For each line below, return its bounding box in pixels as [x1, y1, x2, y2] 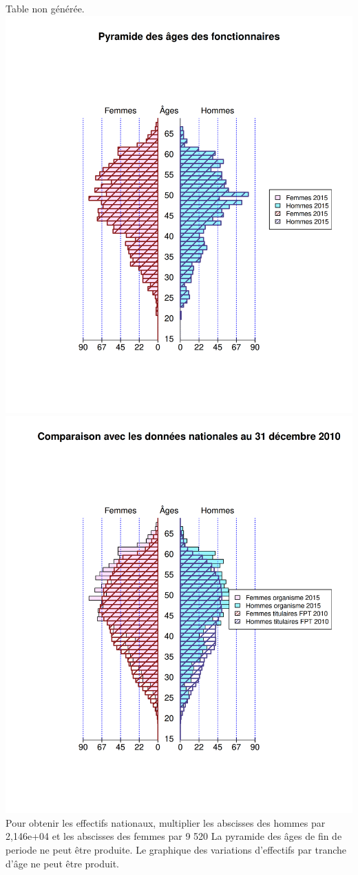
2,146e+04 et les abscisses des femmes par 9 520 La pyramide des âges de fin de [6, 829, 342, 843]
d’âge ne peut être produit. [6, 856, 119, 870]
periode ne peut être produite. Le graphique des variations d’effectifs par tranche [6, 842, 346, 856]
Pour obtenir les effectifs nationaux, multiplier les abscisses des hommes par [6, 815, 326, 829]
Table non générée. [6, 1, 85, 15]
